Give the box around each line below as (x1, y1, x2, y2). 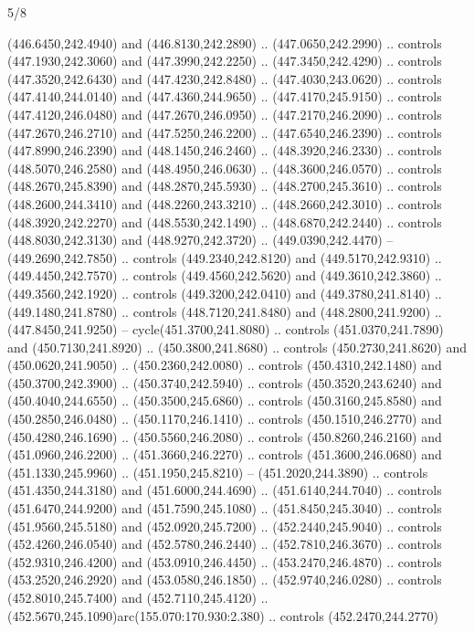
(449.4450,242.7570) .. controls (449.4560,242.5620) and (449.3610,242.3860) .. (7, 266, 442, 285)
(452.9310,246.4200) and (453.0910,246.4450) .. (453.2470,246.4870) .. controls (7, 552, 442, 571)
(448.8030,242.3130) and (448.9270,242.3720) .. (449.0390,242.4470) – (7, 230, 394, 249)
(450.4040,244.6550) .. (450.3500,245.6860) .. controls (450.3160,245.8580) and (7, 391, 442, 410)
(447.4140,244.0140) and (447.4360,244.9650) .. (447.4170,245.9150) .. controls (7, 87, 442, 106)
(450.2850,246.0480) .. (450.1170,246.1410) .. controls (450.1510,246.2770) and (7, 409, 442, 428)
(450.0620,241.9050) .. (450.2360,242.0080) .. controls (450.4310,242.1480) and (7, 355, 442, 374)
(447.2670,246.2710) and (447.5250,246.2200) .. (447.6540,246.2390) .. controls (7, 122, 442, 142)
